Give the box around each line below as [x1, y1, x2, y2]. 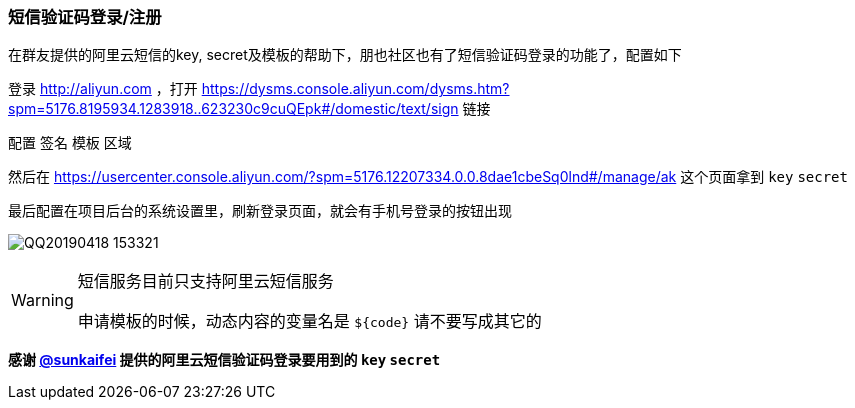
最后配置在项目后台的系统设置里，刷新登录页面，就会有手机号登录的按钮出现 [8, 202, 512, 220]
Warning [11, 290, 74, 311]
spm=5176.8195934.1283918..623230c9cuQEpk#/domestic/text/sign [8, 100, 459, 118]
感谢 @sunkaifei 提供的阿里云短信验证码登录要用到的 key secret [8, 351, 441, 369]
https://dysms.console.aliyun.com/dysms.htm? [201, 80, 510, 98]
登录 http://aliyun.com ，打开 [8, 80, 198, 98]
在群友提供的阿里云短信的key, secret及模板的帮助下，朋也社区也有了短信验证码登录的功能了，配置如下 [8, 46, 682, 64]
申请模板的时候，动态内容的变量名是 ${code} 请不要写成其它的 [77, 311, 542, 332]
